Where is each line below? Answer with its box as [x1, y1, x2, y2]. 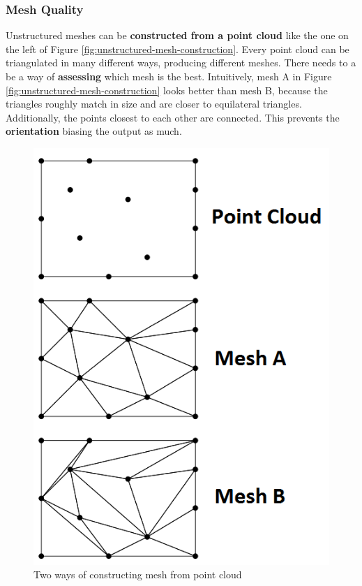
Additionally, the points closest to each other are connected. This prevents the [6, 110, 340, 124]
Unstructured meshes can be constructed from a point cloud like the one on [6, 28, 349, 43]
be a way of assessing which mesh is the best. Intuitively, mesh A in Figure [6, 69, 332, 83]
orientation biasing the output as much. [6, 124, 182, 138]
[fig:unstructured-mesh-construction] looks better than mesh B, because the [6, 82, 328, 97]
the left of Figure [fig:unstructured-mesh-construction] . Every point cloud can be [6, 41, 349, 56]
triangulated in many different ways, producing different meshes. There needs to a [6, 55, 356, 70]
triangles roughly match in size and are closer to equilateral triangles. [6, 96, 302, 111]
